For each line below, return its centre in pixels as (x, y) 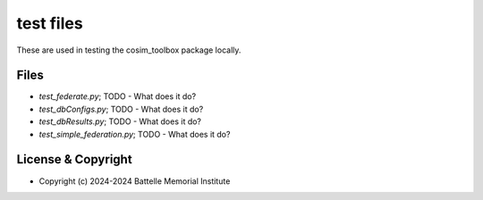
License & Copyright (75, 159)
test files (50, 23)
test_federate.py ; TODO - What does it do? (118, 96)
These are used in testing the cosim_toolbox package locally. (129, 50)
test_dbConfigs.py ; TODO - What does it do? (121, 109)
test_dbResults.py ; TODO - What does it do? (120, 121)
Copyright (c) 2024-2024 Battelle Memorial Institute (135, 181)
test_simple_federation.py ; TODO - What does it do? (135, 134)
